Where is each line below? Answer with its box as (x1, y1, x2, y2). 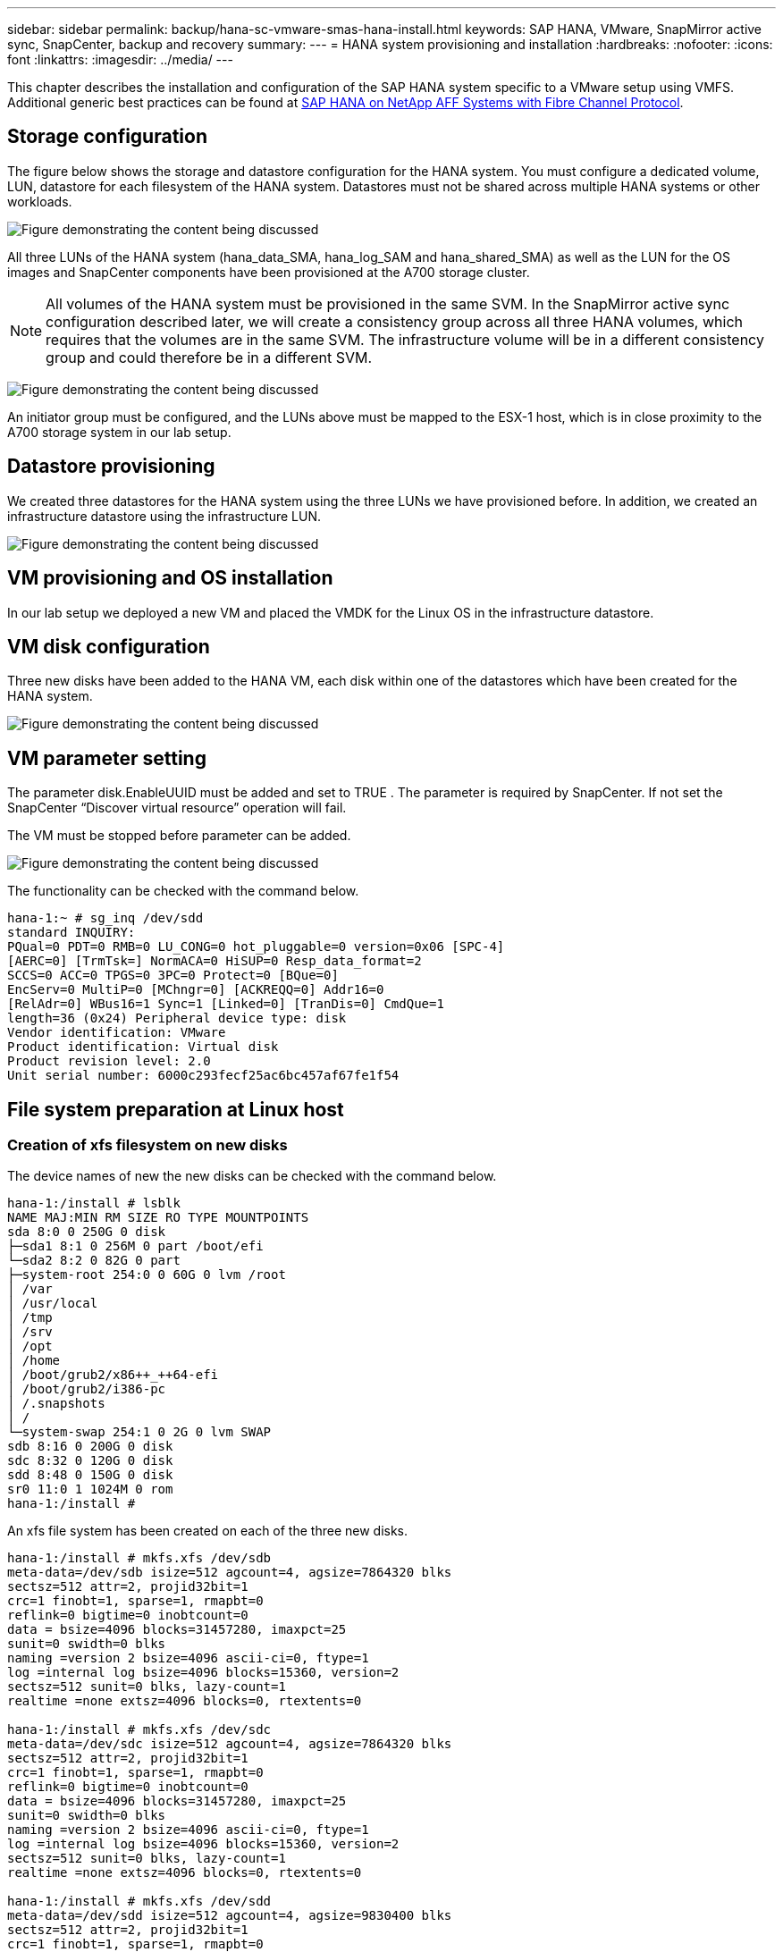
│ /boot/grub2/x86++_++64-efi (7, 1367, 219, 1383)
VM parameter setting (7, 746, 206, 770)
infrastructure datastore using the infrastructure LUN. (7, 508, 322, 524)
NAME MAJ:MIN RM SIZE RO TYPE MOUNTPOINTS (7, 1210, 309, 1225)
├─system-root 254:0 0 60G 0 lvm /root (7, 1267, 286, 1283)
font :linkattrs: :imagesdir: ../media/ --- (7, 52, 233, 67)
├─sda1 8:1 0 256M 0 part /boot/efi (7, 1239, 264, 1254)
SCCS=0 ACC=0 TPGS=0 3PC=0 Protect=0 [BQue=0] (7, 968, 339, 983)
